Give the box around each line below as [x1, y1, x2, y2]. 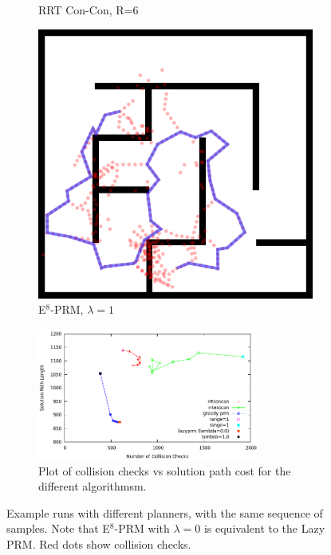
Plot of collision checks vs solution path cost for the [38, 462, 291, 479]
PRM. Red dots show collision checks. [6, 535, 191, 552]
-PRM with [114, 520, 170, 537]
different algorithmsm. [38, 478, 147, 494]
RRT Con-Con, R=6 [38, 2, 139, 18]
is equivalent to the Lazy [203, 520, 325, 537]
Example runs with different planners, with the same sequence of [6, 504, 323, 521]
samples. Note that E [6, 520, 110, 537]
